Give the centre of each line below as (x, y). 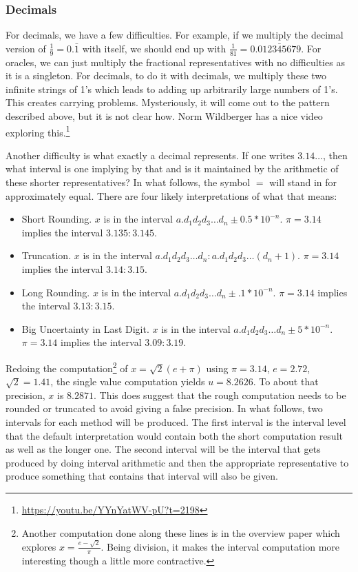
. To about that (286, 381)
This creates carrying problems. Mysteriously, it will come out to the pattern (168, 102)
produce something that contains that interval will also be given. (142, 476)
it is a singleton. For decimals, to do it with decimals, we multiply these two (166, 75)
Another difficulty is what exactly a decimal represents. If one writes (150, 155)
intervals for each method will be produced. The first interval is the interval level (176, 422)
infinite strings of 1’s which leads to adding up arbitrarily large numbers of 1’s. (172, 89)
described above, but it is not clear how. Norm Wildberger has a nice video (164, 116)
